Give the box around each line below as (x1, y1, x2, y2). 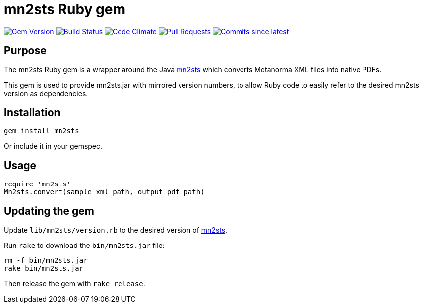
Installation (4, 106, 60, 119)
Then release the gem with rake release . (4, 279, 145, 288)
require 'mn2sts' (4, 180, 71, 188)
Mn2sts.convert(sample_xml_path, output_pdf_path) (4, 188, 205, 196)
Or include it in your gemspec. (4, 142, 103, 151)
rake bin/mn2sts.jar (4, 264, 84, 273)
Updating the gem (4, 204, 94, 217)
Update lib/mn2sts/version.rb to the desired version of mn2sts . (4, 226, 228, 235)
